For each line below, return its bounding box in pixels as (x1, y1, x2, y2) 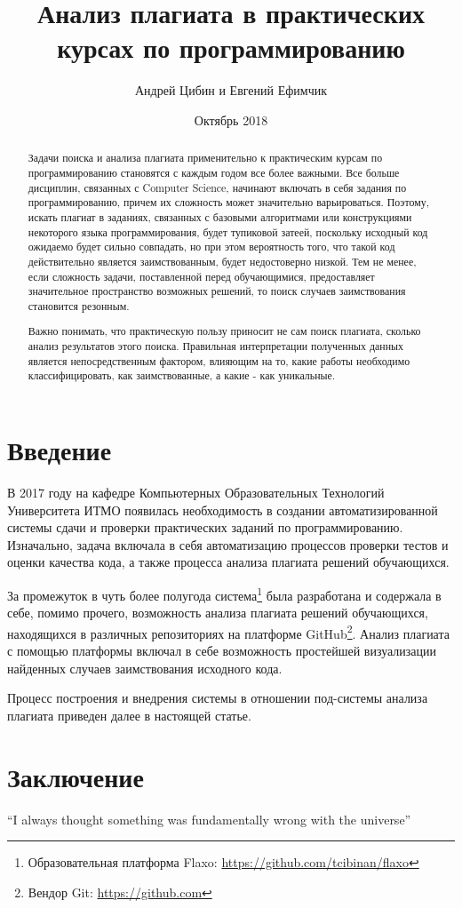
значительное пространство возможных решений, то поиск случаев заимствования (28, 283, 406, 299)
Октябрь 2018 (194, 110, 268, 129)
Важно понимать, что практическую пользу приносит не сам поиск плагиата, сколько (28, 323, 421, 339)
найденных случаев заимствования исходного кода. (7, 658, 283, 677)
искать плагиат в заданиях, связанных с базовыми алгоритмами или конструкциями (28, 209, 412, 224)
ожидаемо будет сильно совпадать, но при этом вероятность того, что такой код (28, 239, 395, 254)
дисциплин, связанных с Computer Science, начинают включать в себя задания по (28, 179, 407, 195)
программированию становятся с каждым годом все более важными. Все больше (28, 164, 400, 179)
